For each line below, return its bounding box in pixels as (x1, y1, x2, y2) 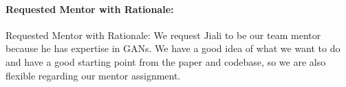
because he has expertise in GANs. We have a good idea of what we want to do (6, 41, 340, 55)
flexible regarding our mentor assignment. (6, 68, 181, 82)
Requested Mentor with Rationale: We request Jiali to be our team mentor (6, 27, 321, 42)
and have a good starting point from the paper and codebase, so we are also (6, 54, 326, 69)
